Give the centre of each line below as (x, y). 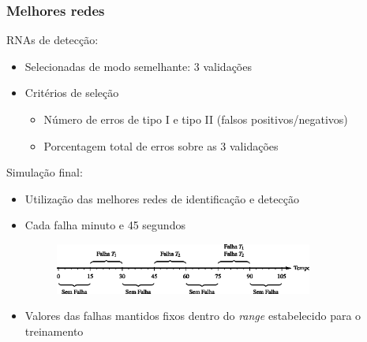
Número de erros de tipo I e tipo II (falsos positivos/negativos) (196, 119)
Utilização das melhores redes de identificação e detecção (162, 198)
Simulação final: (45, 172)
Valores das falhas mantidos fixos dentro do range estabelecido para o (193, 316)
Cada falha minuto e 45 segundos (105, 225)
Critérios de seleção (72, 93)
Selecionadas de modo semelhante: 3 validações (138, 66)
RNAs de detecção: (52, 40)
